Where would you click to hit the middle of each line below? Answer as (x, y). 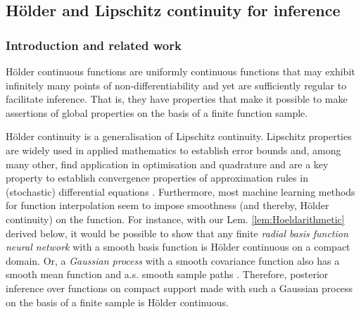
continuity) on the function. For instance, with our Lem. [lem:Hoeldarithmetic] (175, 219)
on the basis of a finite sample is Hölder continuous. (117, 302)
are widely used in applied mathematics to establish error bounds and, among (173, 150)
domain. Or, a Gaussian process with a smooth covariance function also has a (173, 260)
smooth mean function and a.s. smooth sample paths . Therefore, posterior (167, 274)
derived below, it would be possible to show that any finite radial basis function (177, 233)
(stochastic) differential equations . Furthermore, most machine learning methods (180, 191)
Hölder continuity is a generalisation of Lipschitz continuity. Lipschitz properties (179, 136)
